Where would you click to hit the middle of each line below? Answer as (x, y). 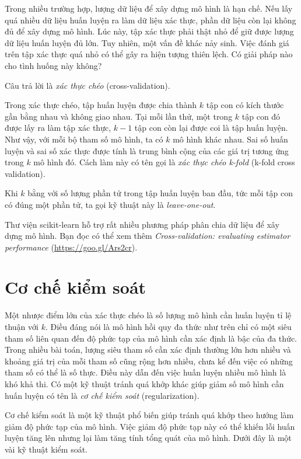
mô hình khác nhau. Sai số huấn (230, 139)
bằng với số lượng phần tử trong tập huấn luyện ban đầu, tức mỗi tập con (160, 193)
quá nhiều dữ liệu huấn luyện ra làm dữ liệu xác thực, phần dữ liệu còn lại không (150, 20)
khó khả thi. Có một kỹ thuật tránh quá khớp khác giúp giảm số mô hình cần (144, 383)
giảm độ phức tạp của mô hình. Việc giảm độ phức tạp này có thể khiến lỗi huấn (150, 426)
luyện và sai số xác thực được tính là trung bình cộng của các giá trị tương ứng (147, 150)
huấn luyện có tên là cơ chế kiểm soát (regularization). (102, 395)
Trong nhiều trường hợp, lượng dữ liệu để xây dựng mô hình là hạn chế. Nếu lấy (149, 8)
